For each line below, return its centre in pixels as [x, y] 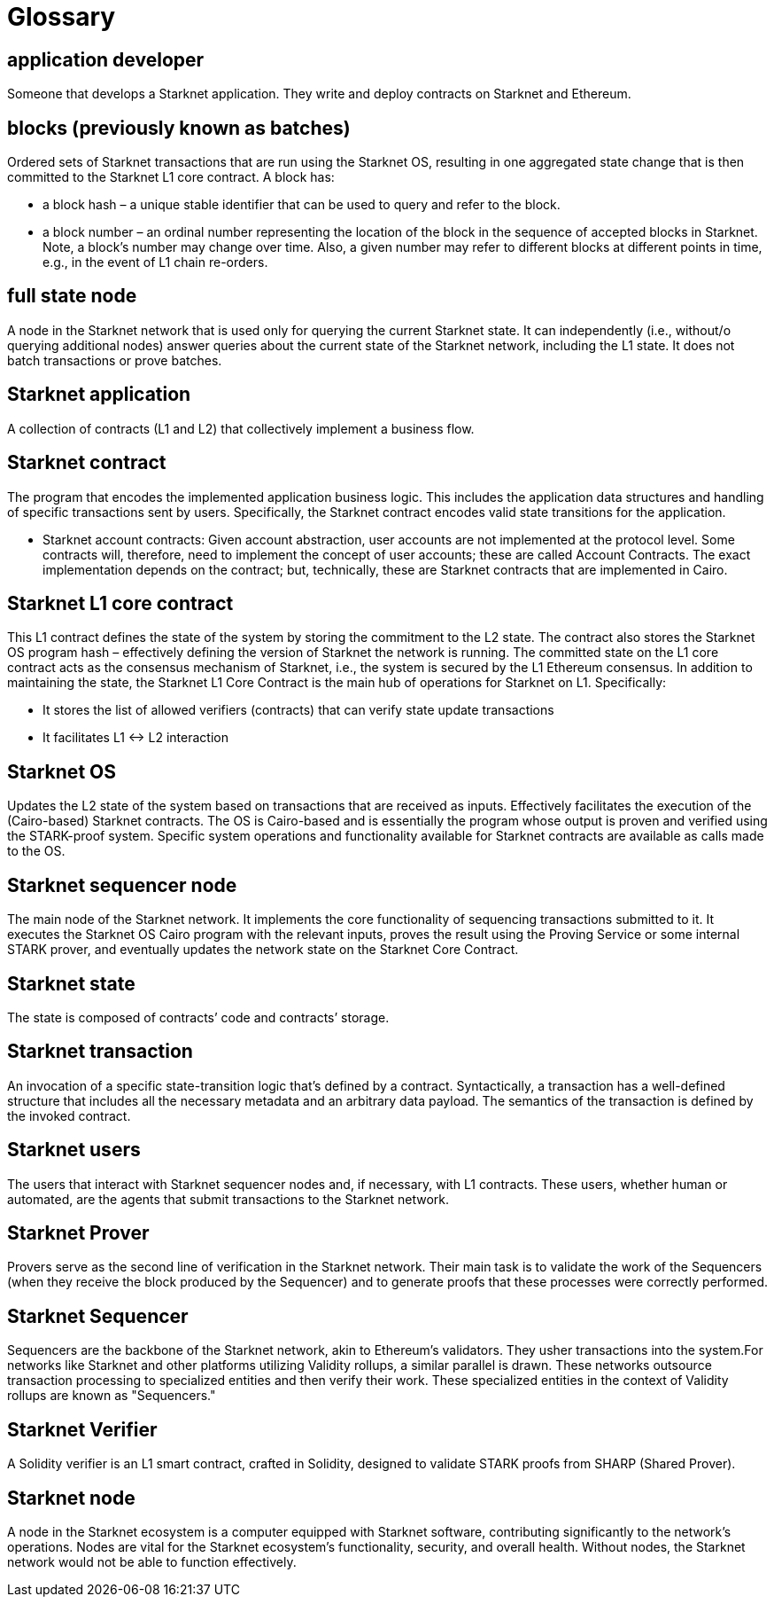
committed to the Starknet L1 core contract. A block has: [171, 177]
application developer [106, 59]
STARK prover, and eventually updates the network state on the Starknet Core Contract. [263, 950]
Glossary [62, 17]
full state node [72, 296]
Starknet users [74, 1150]
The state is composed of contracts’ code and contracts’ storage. [198, 1017]
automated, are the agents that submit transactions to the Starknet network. [228, 1199]
